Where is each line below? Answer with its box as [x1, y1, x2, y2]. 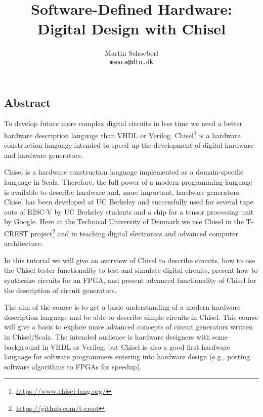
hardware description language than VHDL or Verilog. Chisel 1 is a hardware [4, 128, 241, 140]
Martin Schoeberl [105, 48, 158, 58]
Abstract [4, 94, 51, 110]
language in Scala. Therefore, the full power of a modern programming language [4, 177, 252, 187]
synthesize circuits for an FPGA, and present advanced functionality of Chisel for [4, 275, 256, 285]
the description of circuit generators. [4, 284, 117, 295]
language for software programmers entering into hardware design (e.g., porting [4, 351, 250, 362]
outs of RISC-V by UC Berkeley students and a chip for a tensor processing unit [4, 206, 254, 217]
